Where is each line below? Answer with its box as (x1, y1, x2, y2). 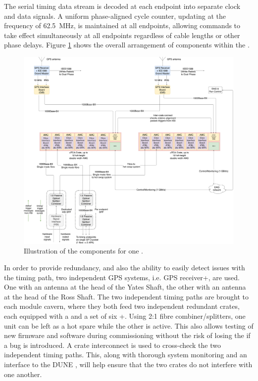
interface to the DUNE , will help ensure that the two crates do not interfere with (4, 359, 253, 369)
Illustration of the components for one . (24, 246, 143, 256)
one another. (4, 369, 42, 379)
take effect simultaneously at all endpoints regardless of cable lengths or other (4, 30, 240, 40)
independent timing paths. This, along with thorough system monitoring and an (4, 349, 247, 360)
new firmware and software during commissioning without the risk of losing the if (4, 330, 251, 340)
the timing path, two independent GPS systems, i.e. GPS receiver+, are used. (4, 272, 240, 282)
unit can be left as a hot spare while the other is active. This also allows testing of (4, 320, 254, 331)
